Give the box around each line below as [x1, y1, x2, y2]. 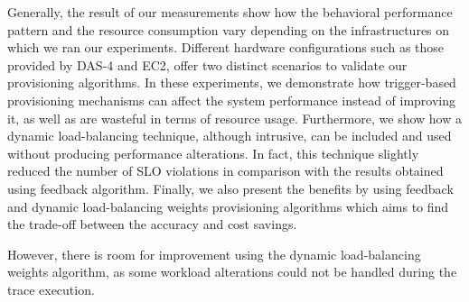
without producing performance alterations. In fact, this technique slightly [7, 143, 419, 162]
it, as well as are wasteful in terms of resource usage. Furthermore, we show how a [7, 108, 462, 127]
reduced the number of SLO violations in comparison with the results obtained [7, 161, 444, 180]
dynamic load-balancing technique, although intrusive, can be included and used [7, 126, 452, 145]
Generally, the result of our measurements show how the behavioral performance [7, 3, 453, 21]
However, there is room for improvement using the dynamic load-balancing [7, 244, 421, 263]
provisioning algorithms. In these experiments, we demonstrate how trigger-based [7, 73, 456, 92]
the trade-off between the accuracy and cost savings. [7, 215, 297, 233]
